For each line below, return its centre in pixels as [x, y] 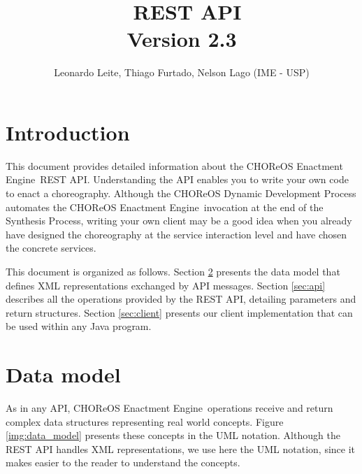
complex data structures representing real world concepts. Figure [145, 421]
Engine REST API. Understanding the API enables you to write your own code [177, 179]
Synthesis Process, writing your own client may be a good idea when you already [179, 221]
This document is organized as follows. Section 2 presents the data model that [173, 271]
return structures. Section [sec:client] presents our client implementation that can [179, 312]
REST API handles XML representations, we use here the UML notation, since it [181, 448]
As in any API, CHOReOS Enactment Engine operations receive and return [169, 408]
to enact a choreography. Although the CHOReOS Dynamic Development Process [181, 193]
